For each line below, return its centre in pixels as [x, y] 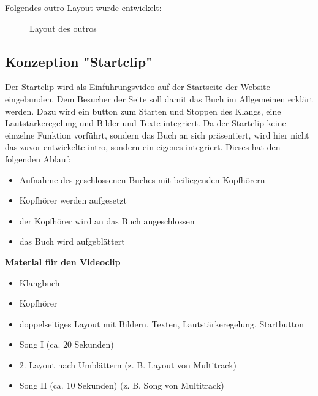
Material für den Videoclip [63, 261]
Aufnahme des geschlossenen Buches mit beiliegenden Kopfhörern [142, 179]
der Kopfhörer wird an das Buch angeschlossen [107, 220]
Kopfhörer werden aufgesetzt [73, 200]
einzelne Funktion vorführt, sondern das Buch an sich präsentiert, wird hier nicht [157, 135]
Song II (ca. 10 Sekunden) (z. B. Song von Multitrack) [122, 385]
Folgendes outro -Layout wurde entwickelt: [83, 7]
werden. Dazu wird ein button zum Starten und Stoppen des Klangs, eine [143, 111]
